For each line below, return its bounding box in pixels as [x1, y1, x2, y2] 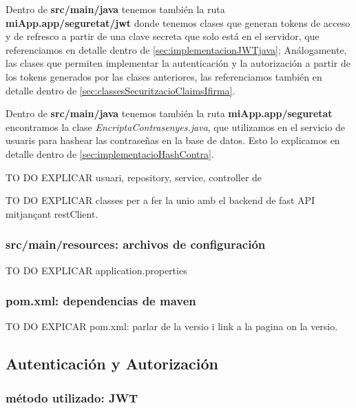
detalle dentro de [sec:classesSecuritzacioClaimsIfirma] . [6, 83, 235, 97]
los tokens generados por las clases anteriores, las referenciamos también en [6, 69, 322, 83]
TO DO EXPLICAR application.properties [6, 263, 187, 277]
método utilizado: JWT [6, 389, 138, 406]
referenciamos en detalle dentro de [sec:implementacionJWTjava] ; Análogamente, [6, 42, 347, 57]
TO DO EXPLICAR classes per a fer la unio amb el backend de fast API [6, 193, 315, 207]
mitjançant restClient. [6, 206, 98, 221]
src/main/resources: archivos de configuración [6, 236, 266, 253]
